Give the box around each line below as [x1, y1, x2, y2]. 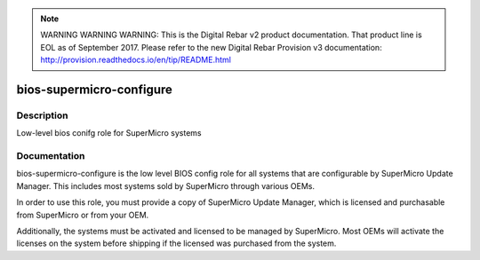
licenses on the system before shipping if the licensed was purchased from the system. [16, 238, 337, 248]
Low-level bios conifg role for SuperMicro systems [16, 128, 202, 138]
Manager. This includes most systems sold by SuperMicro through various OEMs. [16, 180, 316, 191]
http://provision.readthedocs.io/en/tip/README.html [40, 54, 231, 66]
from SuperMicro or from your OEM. [16, 209, 149, 220]
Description [16, 109, 68, 122]
